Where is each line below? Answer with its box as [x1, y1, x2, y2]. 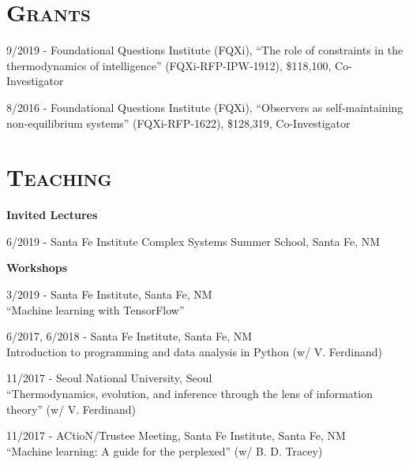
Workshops [6, 259, 68, 276]
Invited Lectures [6, 206, 98, 223]
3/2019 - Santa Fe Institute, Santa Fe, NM [6, 286, 212, 302]
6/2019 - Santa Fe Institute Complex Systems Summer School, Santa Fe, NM [6, 232, 381, 249]
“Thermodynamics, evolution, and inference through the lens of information [6, 385, 373, 401]
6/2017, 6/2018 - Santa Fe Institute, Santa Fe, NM [6, 328, 253, 344]
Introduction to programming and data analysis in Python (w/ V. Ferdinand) [6, 343, 383, 359]
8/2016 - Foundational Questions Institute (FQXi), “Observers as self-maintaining [6, 99, 403, 115]
